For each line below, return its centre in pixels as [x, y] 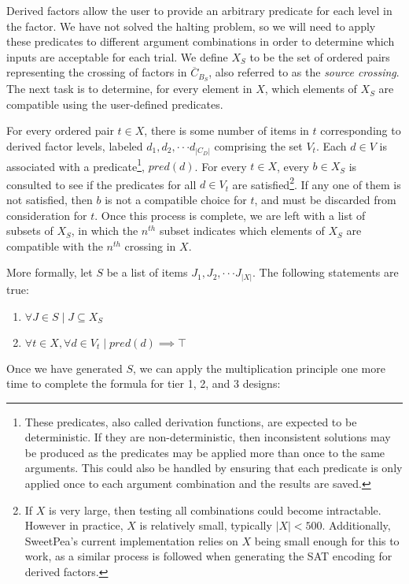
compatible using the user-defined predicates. [115, 104]
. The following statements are [326, 272]
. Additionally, [356, 525]
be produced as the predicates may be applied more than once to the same [205, 452]
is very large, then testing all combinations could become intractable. [215, 510]
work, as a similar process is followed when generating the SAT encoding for [208, 556]
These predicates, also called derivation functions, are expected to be [191, 421]
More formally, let [50, 272]
